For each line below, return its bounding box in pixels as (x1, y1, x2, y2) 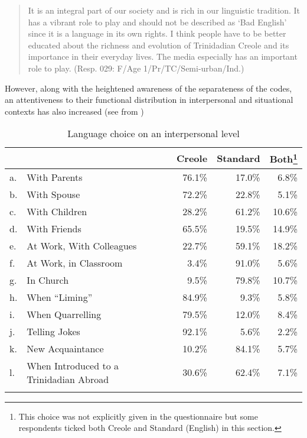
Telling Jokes (27, 324, 80, 338)
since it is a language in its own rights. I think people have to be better (28, 27, 286, 40)
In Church (27, 272, 69, 287)
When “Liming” (27, 290, 93, 304)
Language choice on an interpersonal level (67, 126, 240, 141)
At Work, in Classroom (27, 255, 123, 270)
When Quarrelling (27, 307, 102, 321)
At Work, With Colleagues (27, 238, 137, 252)
